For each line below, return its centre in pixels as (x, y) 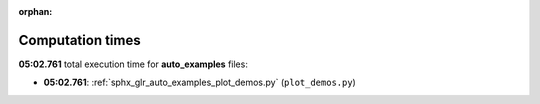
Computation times (79, 40)
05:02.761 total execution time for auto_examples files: (133, 64)
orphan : (35, 11)
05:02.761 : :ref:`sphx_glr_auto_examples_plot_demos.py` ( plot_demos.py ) (200, 82)
